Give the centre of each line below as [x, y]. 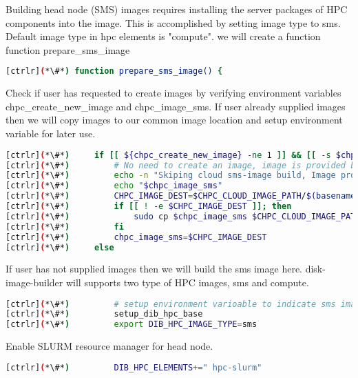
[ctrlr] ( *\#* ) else [60, 247]
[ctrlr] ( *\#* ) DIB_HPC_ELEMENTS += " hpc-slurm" [134, 367]
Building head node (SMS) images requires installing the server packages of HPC [177, 9]
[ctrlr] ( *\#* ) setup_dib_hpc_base [104, 314]
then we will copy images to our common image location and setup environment [174, 120]
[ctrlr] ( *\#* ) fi [65, 227]
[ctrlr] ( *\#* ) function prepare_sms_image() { [114, 71]
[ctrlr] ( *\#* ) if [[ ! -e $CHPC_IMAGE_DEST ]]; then [149, 206]
